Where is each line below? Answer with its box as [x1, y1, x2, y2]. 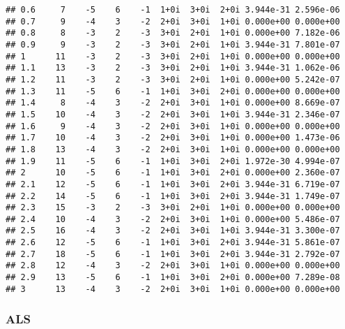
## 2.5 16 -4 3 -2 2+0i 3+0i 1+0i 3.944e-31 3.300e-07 [6, 226, 340, 236]
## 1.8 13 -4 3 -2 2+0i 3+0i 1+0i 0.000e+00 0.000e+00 [6, 144, 340, 154]
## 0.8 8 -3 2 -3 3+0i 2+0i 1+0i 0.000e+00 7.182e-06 [6, 28, 340, 38]
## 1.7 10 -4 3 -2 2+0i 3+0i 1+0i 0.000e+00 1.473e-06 [6, 133, 340, 143]
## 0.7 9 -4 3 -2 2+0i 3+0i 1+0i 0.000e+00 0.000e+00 [6, 16, 340, 27]
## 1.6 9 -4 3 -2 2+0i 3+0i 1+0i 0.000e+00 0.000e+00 [6, 121, 340, 131]
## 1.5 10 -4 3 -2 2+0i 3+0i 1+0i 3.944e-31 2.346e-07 [6, 109, 340, 119]
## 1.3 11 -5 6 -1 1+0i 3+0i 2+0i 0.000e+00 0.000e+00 [6, 86, 340, 96]
